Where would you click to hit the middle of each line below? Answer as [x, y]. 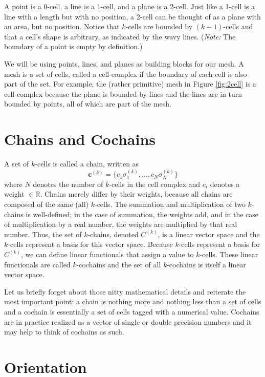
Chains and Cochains [80, 139]
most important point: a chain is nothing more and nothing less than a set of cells [133, 301]
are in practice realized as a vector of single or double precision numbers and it [128, 321]
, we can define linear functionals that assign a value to [107, 254]
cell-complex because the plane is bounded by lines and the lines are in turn [123, 93]
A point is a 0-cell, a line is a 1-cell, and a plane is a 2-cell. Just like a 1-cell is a [130, 6]
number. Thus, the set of [43, 234]
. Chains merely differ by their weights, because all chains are [136, 194]
